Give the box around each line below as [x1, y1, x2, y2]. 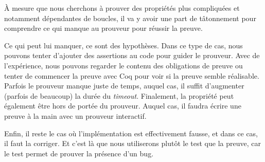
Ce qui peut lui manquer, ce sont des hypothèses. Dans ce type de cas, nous [4, 40, 243, 50]
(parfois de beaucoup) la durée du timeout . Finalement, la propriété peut [4, 90, 234, 101]
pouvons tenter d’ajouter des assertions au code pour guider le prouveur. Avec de [4, 50, 260, 61]
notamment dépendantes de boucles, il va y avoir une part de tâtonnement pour [4, 12, 256, 23]
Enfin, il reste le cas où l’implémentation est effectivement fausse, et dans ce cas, [4, 128, 258, 138]
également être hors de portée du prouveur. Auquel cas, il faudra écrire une [4, 100, 241, 111]
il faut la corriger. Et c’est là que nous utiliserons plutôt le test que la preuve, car [4, 138, 261, 149]
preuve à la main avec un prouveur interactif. [4, 110, 147, 121]
